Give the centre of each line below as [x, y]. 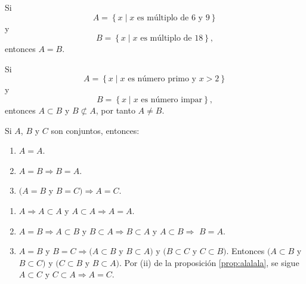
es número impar [172, 100]
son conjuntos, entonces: [95, 130]
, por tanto [115, 110]
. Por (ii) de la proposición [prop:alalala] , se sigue [209, 262]
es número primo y [162, 79]
